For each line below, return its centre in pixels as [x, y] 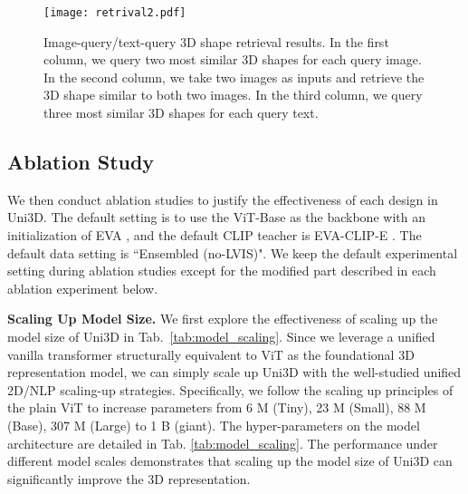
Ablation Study [81, 162]
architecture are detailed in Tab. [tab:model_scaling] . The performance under [223, 443]
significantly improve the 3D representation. [129, 478]
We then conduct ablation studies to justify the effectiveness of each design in [223, 199]
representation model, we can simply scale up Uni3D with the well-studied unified [234, 372]
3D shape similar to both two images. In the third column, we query [233, 95]
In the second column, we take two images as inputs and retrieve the [234, 77]
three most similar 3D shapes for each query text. [181, 113]
